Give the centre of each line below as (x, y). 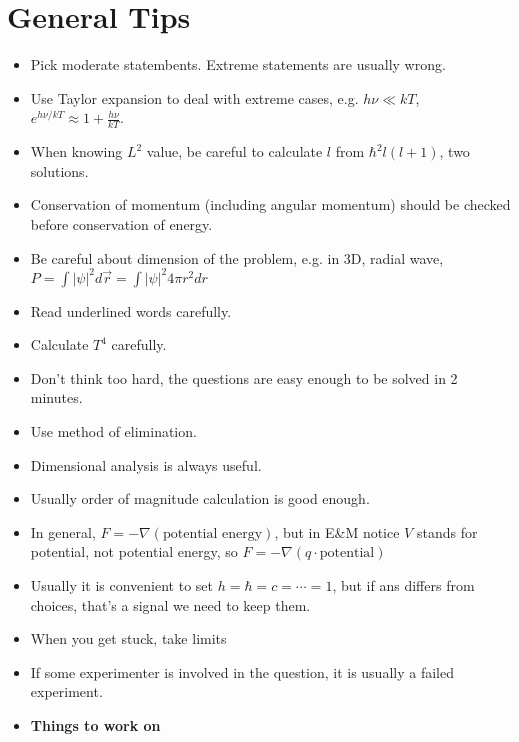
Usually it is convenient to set (122, 584)
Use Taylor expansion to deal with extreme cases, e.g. (194, 97)
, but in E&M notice (337, 531)
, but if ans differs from (403, 584)
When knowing (76, 151)
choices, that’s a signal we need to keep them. (170, 604)
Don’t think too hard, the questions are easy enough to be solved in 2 (244, 377)
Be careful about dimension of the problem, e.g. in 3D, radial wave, (237, 257)
